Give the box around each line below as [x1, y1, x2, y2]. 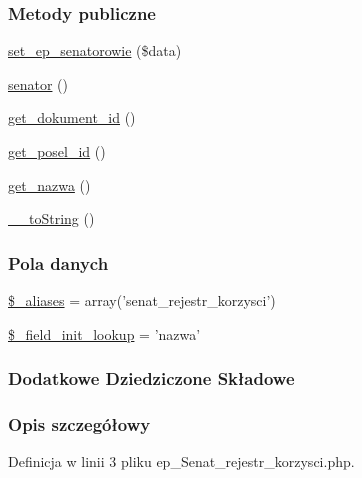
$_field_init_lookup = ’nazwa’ [8, 323, 201, 344]
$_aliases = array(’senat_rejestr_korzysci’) [8, 290, 276, 310]
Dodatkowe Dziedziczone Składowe [8, 366, 295, 391]
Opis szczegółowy [8, 411, 151, 436]
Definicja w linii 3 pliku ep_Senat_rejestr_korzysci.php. [8, 451, 355, 472]
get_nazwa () [8, 174, 91, 195]
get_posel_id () [8, 141, 106, 161]
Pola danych [8, 250, 109, 275]
